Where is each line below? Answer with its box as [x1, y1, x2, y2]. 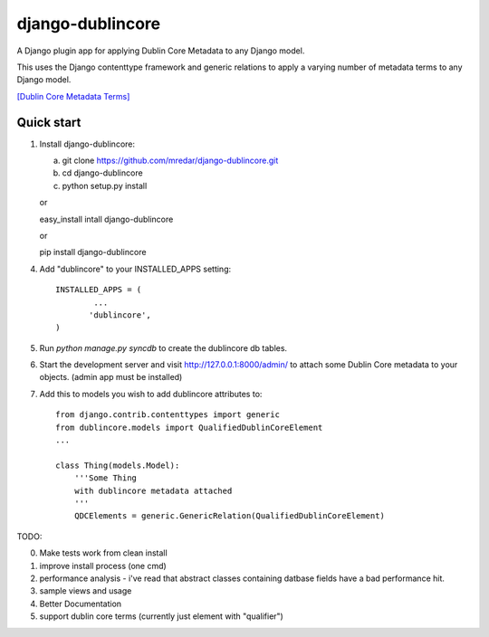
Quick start [16, 114, 81, 130]
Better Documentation [39, 598, 122, 609]
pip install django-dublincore [39, 247, 147, 258]
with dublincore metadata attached [73, 485, 233, 496]
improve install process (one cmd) [39, 560, 167, 571]
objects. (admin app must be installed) [39, 372, 183, 383]
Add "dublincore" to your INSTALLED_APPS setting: [39, 263, 231, 274]
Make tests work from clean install [39, 547, 168, 558]
